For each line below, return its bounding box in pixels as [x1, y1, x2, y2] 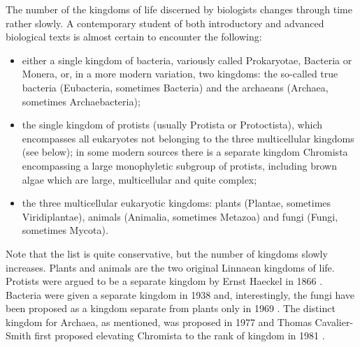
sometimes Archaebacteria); [22, 94, 141, 108]
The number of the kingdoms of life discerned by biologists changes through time [6, 2, 352, 16]
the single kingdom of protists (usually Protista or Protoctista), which [22, 117, 323, 132]
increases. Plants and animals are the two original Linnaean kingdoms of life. [6, 260, 335, 274]
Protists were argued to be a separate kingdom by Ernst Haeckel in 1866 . [6, 274, 323, 288]
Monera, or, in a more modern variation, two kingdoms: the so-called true [22, 66, 338, 81]
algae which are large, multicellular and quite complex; [22, 172, 257, 186]
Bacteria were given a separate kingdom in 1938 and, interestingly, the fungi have [6, 287, 355, 302]
